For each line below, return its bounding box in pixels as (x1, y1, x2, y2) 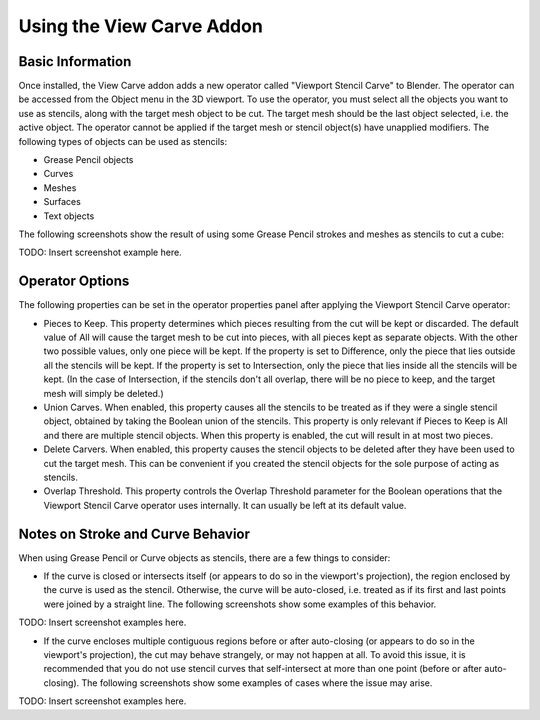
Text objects (43, 210, 95, 222)
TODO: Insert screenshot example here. (18, 246, 182, 259)
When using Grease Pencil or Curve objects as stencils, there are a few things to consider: (18, 551, 391, 564)
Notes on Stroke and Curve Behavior (18, 525, 250, 542)
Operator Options (18, 273, 130, 290)
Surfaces (43, 196, 82, 208)
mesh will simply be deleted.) (43, 387, 164, 399)
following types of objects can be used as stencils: (18, 135, 228, 147)
